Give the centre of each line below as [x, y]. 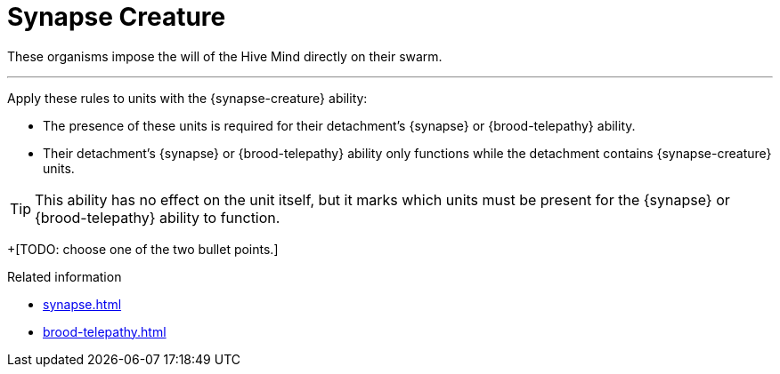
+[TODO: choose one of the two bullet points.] [143, 249]
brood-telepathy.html [105, 331]
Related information [65, 276]
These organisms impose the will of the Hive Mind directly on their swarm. [225, 56]
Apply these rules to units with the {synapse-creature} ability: [187, 98]
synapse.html [82, 304]
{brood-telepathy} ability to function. [158, 217]
